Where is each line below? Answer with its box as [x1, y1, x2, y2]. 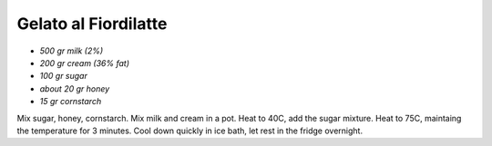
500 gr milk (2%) [39, 45, 104, 56]
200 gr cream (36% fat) [39, 57, 130, 68]
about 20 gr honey [39, 83, 110, 94]
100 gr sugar [39, 71, 88, 82]
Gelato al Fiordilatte [16, 14, 168, 34]
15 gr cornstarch [39, 96, 102, 107]
